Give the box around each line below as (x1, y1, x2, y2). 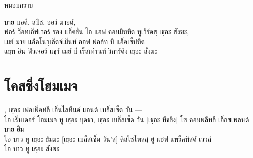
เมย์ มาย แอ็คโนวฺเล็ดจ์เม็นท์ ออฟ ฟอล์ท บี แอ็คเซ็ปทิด (4, 36, 145, 46)
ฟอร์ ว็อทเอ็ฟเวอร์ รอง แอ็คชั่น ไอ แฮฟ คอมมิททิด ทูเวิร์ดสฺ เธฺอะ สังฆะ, (4, 26, 189, 37)
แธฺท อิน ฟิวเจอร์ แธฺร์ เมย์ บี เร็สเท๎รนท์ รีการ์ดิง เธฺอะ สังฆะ (4, 46, 158, 56)
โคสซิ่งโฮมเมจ (4, 75, 78, 96)
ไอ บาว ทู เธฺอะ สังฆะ (4, 143, 59, 154)
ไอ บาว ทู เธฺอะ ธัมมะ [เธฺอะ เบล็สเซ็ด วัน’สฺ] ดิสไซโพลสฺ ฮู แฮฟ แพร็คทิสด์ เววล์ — (4, 133, 221, 144)
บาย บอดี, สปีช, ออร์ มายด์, (4, 16, 76, 27)
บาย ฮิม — (4, 124, 34, 134)
